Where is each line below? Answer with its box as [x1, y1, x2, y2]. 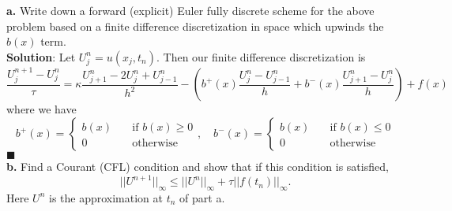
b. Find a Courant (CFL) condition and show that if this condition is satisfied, [6, 158, 389, 175]
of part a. [179, 189, 225, 205]
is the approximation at [48, 189, 164, 205]
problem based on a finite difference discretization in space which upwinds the [6, 17, 384, 34]
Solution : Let [6, 48, 76, 65]
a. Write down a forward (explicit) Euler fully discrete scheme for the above [6, 2, 375, 18]
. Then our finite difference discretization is [156, 48, 366, 65]
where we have [6, 101, 77, 117]
